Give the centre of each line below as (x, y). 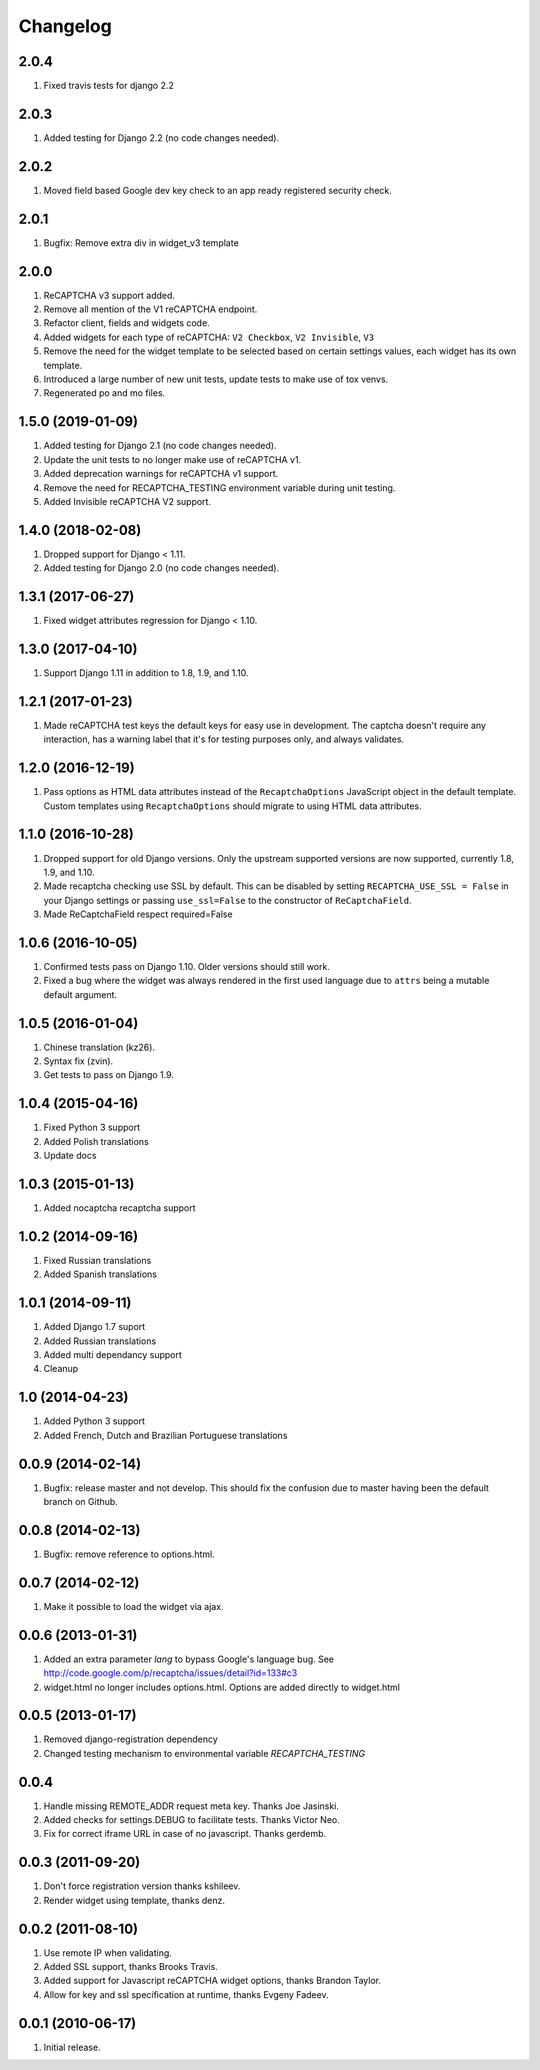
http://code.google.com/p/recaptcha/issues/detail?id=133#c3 (170, 1673)
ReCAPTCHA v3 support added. (109, 295)
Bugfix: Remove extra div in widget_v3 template (141, 242)
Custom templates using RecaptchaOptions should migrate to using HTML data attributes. (232, 806)
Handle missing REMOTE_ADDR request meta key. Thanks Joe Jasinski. (191, 1806)
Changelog (65, 26)
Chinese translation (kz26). (99, 1047)
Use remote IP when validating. (107, 1952)
